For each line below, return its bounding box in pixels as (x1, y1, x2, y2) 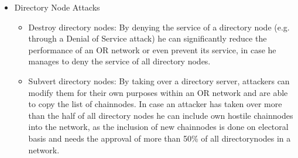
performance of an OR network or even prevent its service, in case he (28, 43, 276, 56)
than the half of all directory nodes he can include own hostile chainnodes (28, 109, 293, 121)
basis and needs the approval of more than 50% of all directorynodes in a (28, 132, 291, 144)
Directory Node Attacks (14, 1, 100, 13)
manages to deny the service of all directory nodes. (28, 55, 211, 67)
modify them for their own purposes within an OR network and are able (28, 86, 288, 98)
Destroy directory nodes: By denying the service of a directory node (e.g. (28, 20, 290, 33)
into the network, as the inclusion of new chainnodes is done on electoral (28, 121, 289, 133)
